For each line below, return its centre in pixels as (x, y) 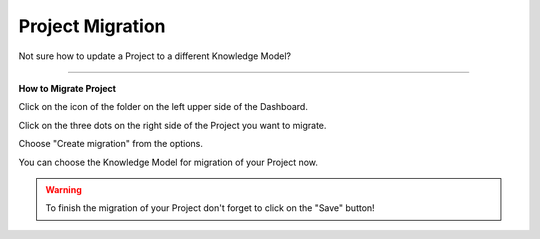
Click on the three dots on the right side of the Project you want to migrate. (172, 125)
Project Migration (92, 26)
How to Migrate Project (67, 88)
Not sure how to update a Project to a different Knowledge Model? (155, 56)
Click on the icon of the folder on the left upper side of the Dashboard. (163, 107)
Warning (63, 189)
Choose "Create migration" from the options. (111, 144)
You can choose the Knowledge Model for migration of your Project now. (168, 162)
